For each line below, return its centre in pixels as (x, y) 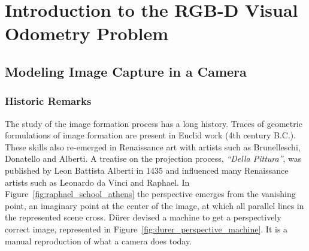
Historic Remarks (48, 101)
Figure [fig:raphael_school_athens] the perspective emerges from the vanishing (150, 194)
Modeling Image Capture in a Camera (126, 71)
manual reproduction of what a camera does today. (99, 241)
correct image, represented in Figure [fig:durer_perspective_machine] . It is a (146, 229)
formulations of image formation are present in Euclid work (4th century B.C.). (151, 135)
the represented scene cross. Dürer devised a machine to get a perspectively (143, 217)
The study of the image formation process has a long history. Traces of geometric (154, 123)
